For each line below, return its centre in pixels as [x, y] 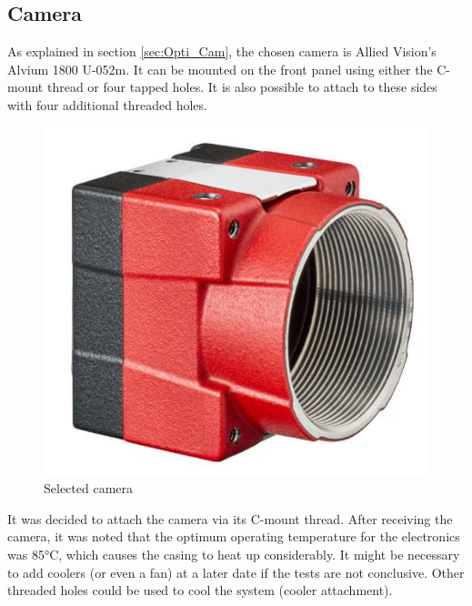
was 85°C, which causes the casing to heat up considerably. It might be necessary [234, 555]
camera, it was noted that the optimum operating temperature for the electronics [234, 536]
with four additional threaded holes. [107, 104]
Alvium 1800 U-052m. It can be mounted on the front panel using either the [220, 69]
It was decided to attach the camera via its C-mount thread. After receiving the [230, 518]
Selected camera [89, 488]
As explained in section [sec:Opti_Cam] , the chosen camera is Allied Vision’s [222, 51]
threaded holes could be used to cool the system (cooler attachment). [200, 590]
